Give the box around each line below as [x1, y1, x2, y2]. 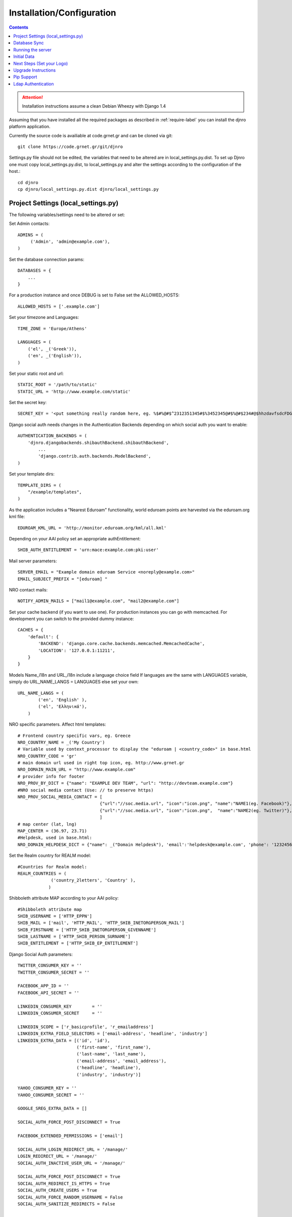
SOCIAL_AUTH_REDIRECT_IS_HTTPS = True [18, 1180, 110, 1186]
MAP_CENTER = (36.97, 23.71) [18, 828, 87, 833]
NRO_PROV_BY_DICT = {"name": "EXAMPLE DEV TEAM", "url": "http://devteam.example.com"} [18, 780, 234, 786]
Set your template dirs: [9, 471, 55, 477]
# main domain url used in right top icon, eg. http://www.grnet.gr [18, 760, 184, 766]
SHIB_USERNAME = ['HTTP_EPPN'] [18, 913, 92, 919]
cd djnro [18, 180, 38, 185]
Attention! [22, 94, 43, 100]
